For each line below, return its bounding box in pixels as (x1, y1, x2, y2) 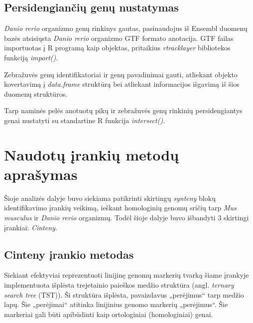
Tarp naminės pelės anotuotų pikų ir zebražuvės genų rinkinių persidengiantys (4, 105, 243, 116)
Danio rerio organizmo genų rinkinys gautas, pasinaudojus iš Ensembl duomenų (4, 23, 248, 33)
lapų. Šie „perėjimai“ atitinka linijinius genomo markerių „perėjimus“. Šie (4, 299, 228, 310)
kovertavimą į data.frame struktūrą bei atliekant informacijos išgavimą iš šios (4, 79, 240, 89)
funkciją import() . (4, 52, 58, 62)
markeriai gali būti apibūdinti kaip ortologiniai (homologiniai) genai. (4, 309, 213, 319)
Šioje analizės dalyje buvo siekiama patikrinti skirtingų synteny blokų (4, 192, 216, 203)
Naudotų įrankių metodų (4, 144, 179, 164)
